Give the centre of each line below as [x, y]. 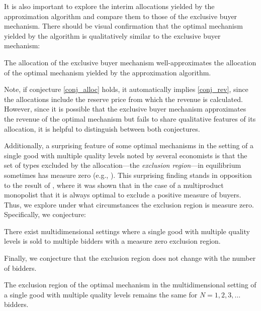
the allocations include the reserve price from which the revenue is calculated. [123, 99]
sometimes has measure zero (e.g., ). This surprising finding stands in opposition [128, 175]
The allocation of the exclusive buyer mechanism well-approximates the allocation [130, 62]
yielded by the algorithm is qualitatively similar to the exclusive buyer [112, 35]
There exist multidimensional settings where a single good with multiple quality [127, 231]
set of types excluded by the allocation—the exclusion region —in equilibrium [123, 165]
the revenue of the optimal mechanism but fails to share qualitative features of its [130, 118]
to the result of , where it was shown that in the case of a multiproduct [114, 185]
